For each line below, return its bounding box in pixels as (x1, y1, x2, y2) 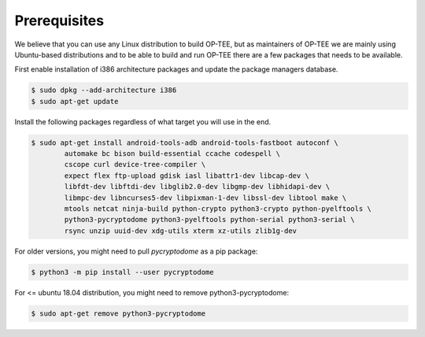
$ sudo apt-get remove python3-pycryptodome (31, 309, 206, 318)
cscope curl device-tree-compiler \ (64, 160, 206, 169)
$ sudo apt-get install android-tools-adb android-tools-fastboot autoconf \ (31, 138, 338, 147)
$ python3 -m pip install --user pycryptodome (31, 268, 214, 276)
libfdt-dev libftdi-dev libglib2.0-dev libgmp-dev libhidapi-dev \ (64, 182, 331, 191)
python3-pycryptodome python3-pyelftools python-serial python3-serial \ (64, 215, 356, 224)
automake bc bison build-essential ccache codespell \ (64, 150, 281, 158)
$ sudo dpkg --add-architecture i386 (31, 86, 177, 94)
